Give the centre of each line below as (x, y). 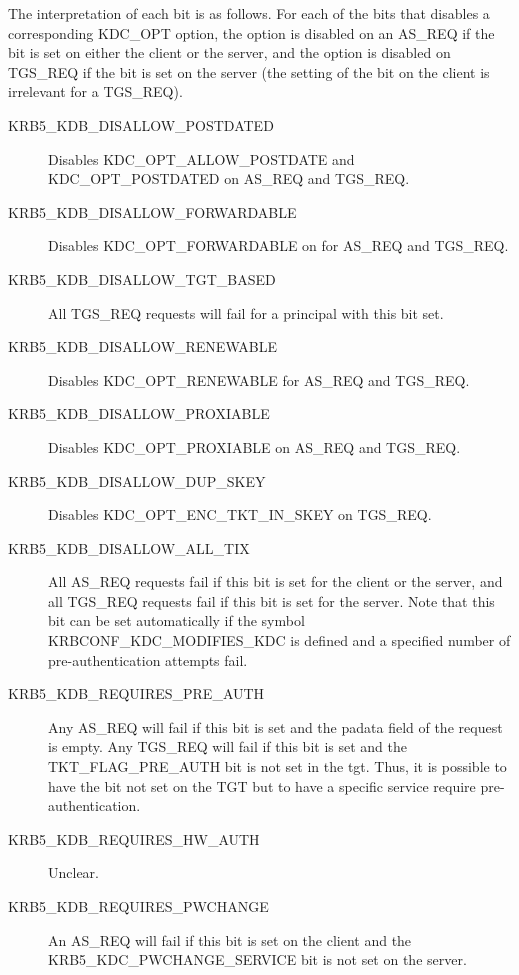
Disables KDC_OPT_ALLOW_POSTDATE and (201, 158)
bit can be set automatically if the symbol (176, 620)
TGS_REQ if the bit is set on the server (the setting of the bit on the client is (249, 71)
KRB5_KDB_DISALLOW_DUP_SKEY (137, 480)
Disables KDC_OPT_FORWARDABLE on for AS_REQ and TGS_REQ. (278, 245)
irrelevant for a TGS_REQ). (95, 91)
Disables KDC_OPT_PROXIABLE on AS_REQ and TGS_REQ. (254, 446)
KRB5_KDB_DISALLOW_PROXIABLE (139, 413)
